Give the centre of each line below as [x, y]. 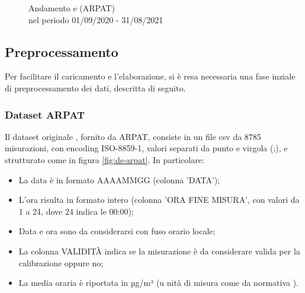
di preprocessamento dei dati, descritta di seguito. [95, 87]
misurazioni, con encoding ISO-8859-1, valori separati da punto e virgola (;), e [146, 148]
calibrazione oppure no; [61, 262]
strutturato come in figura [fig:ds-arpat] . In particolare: [105, 159]
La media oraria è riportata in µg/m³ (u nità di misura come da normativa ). [159, 283]
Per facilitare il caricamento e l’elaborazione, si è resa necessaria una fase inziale [150, 76]
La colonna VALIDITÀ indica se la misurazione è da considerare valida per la [159, 251]
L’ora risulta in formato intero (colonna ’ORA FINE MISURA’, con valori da [159, 200]
